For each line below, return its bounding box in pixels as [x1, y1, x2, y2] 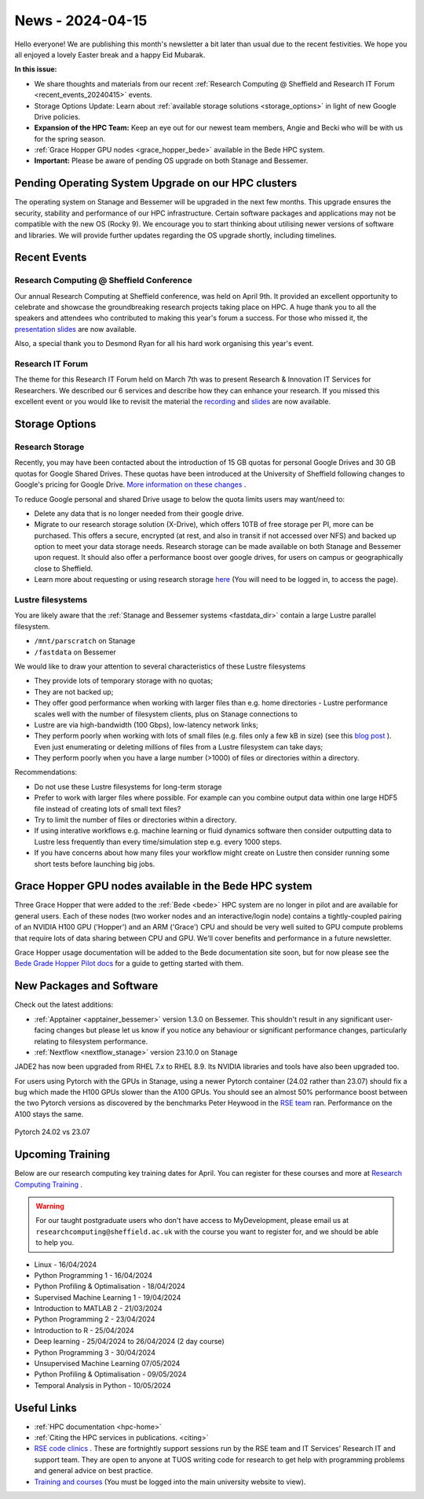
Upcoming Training [14, 1148, 111, 1162]
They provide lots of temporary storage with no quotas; [34, 676, 214, 686]
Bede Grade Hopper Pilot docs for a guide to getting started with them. [14, 959, 243, 968]
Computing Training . [14, 1180, 82, 1189]
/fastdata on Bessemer [34, 647, 117, 657]
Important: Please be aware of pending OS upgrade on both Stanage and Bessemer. [34, 156, 309, 165]
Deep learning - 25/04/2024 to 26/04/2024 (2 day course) [34, 1337, 225, 1346]
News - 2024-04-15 [14, 12, 148, 29]
